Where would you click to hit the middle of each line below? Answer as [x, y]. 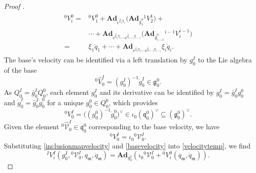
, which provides [133, 102]
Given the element [32, 127]
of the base [20, 70]
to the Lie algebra [225, 60]
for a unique [65, 102]
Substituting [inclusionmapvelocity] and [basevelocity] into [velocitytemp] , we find [127, 145]
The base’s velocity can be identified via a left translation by [96, 60]
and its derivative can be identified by [157, 92]
